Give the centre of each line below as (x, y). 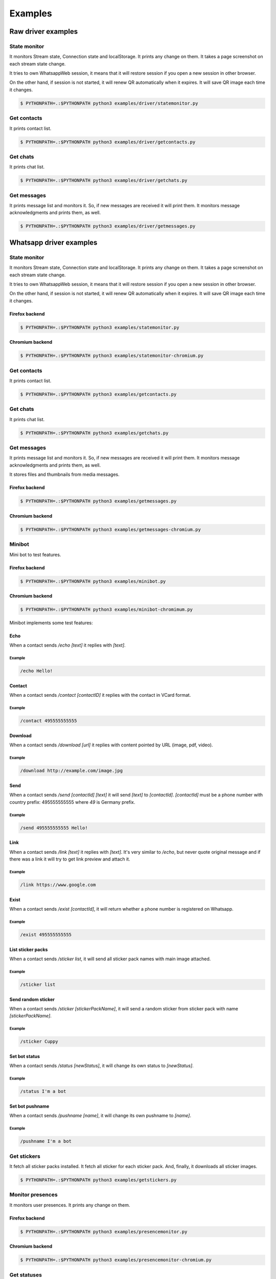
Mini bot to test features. (35, 555)
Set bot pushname (29, 1106)
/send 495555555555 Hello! (54, 828)
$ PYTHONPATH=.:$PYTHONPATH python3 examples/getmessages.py (98, 501)
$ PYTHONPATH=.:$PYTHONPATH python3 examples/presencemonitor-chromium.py (116, 1260)
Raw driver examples (44, 31)
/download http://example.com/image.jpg (71, 771)
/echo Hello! (37, 671)
